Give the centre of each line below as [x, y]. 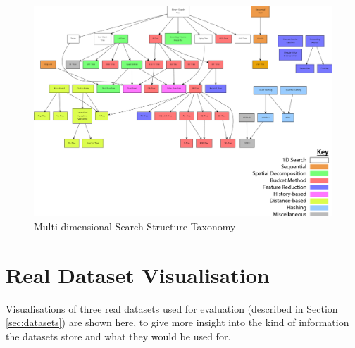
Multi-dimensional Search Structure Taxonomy [135, 226]
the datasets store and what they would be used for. [118, 336]
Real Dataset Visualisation [138, 274]
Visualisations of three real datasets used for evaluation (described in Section [172, 308]
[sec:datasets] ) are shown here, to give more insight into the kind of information [177, 322]
